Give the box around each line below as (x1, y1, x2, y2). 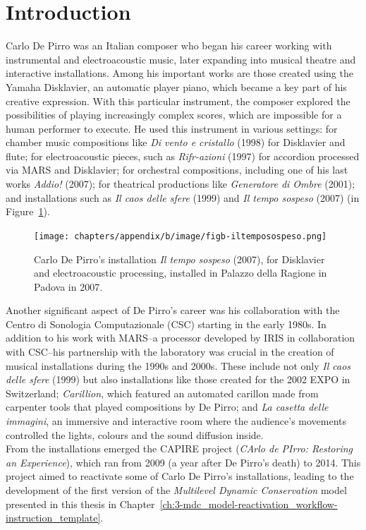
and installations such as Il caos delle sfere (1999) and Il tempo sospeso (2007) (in (6, 190, 360, 205)
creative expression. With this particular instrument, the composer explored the (6, 93, 350, 108)
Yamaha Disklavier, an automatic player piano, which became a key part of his (6, 79, 347, 94)
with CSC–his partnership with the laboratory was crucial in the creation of (6, 344, 334, 359)
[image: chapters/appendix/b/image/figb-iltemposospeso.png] (34, 231, 327, 241)
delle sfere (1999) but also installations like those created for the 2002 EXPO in (6, 372, 350, 387)
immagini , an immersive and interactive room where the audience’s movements (6, 414, 347, 428)
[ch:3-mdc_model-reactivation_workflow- (159, 496, 338, 511)
